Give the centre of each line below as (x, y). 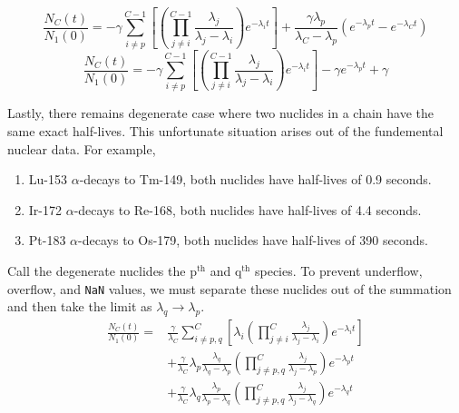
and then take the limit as (80, 306)
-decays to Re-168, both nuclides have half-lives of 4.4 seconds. (248, 209)
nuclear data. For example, (82, 148)
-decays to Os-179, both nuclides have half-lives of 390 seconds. (253, 240)
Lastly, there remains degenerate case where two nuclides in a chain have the (220, 113)
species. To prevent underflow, (338, 270)
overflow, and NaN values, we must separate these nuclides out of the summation (229, 288)
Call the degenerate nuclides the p (102, 270)
